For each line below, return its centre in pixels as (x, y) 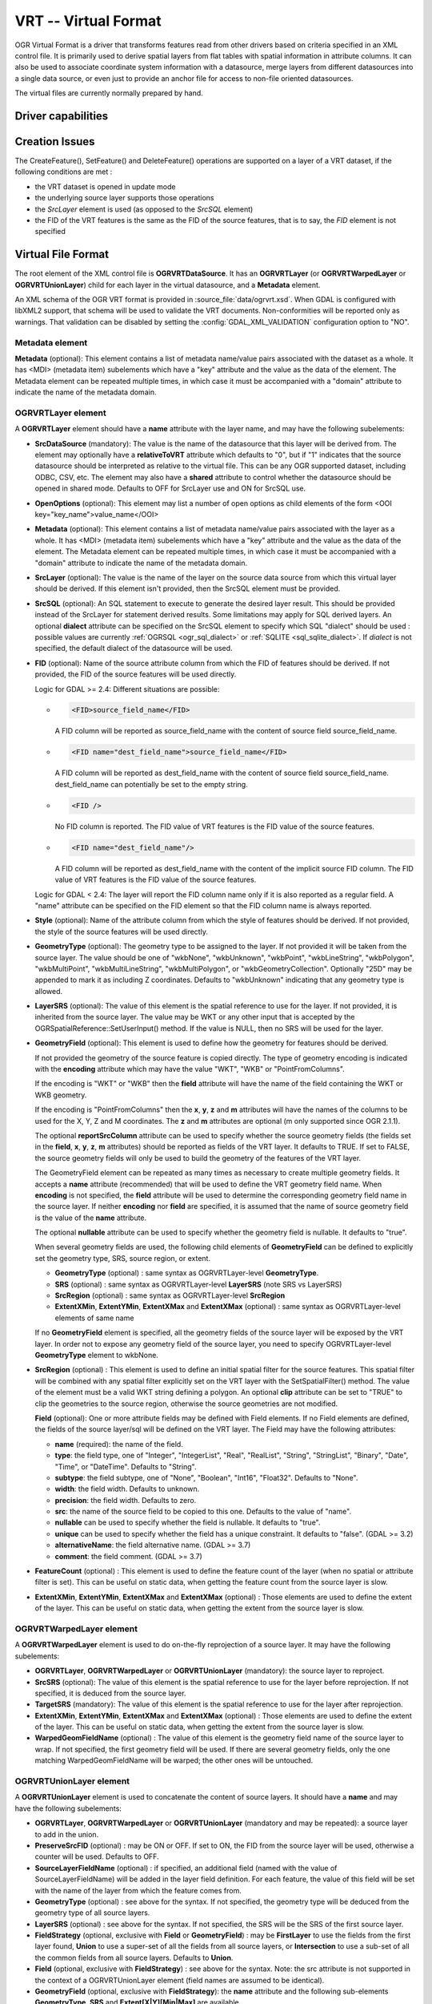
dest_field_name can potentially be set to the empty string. (151, 784)
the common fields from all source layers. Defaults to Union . (134, 1958)
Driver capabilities (62, 116)
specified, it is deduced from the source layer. (110, 1693)
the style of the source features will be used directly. (121, 931)
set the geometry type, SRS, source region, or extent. (123, 1258)
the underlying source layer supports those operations (124, 198)
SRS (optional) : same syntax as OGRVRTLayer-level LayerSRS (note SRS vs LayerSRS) (198, 1284)
